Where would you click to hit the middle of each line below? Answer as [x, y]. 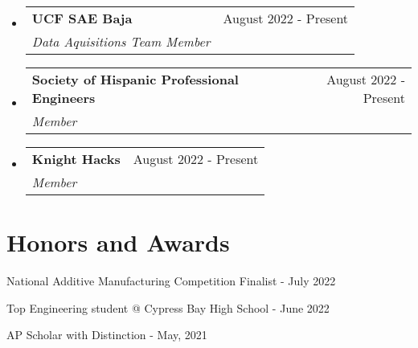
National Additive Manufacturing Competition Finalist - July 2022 [171, 281]
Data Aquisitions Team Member [121, 41]
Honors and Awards [118, 242]
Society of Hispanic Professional [135, 79]
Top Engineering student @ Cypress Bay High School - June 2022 [168, 307]
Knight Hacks [76, 159]
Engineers [64, 98]
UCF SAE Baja [82, 18]
